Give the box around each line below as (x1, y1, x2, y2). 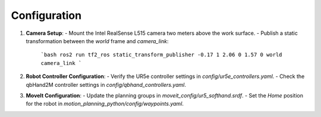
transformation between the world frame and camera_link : (26, 37, 169, 44)
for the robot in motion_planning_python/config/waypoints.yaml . (26, 100, 184, 108)
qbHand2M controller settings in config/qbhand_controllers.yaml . (26, 81, 187, 88)
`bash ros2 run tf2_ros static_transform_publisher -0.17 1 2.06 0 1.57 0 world (40, 51, 282, 58)
